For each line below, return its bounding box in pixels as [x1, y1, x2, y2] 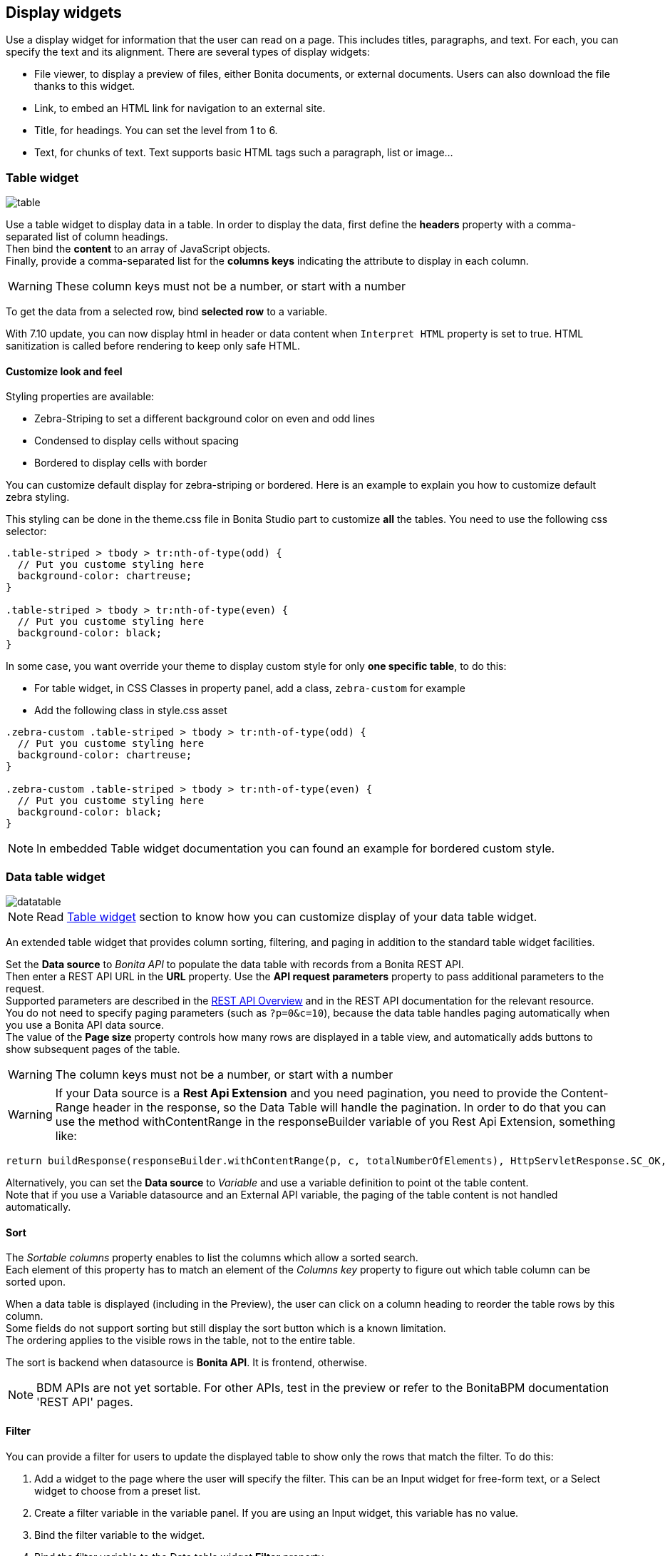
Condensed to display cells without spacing [34, 434, 239, 447]
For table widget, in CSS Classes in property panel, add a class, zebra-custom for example [34, 682, 465, 695]
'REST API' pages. [36, 1395, 133, 1410]
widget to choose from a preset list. [34, 1484, 201, 1497]
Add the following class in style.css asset [34, 704, 227, 717]
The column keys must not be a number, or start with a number [55, 1067, 393, 1082]
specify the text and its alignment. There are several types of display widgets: [6, 46, 370, 59]
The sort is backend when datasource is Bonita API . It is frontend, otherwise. [6, 1356, 367, 1369]
